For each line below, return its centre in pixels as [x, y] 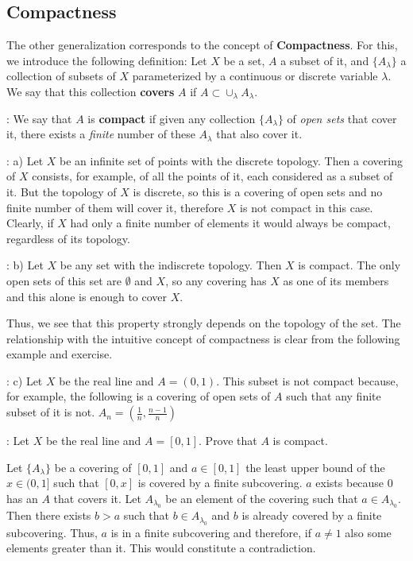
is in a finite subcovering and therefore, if [211, 532]
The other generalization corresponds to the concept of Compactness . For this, [202, 45]
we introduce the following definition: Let [107, 60]
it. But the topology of [62, 191]
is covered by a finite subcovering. [220, 483]
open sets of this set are [64, 280]
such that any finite [334, 396]
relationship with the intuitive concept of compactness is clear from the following [203, 338]
